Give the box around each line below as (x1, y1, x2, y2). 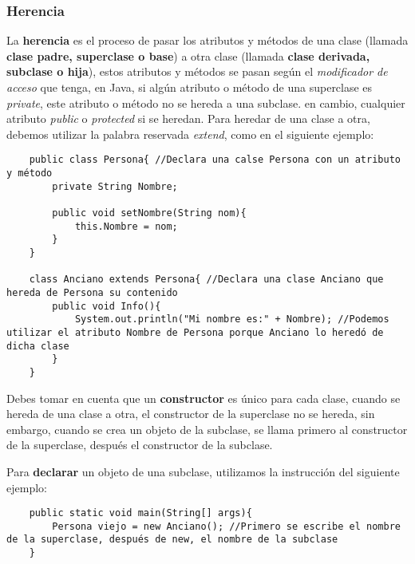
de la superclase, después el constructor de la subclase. (6, 436, 273, 453)
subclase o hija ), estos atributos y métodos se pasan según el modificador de (6, 63, 388, 80)
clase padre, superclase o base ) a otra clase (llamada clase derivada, (6, 47, 370, 64)
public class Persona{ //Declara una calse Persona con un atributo (29, 154, 401, 166)
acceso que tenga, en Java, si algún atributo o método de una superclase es (6, 79, 373, 95)
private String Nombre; (52, 180, 178, 192)
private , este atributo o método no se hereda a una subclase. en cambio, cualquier (6, 94, 405, 111)
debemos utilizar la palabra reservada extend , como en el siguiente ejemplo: (6, 125, 374, 142)
